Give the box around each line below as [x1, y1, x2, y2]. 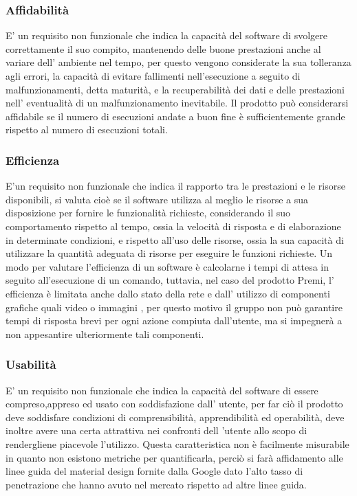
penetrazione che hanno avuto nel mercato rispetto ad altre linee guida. [6, 477, 307, 491]
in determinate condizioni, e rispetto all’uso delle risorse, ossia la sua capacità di [6, 232, 344, 247]
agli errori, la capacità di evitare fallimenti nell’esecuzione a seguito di [6, 69, 301, 82]
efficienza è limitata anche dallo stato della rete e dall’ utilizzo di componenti [6, 286, 330, 300]
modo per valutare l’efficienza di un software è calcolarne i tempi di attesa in [6, 259, 329, 273]
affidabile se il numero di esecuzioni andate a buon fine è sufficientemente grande [6, 109, 345, 123]
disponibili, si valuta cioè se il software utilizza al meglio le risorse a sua [6, 192, 309, 206]
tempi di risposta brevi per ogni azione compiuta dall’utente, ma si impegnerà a [6, 313, 343, 328]
